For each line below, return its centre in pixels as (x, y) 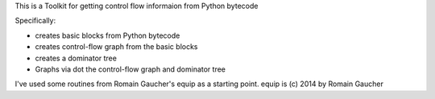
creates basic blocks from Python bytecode (108, 35)
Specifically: (35, 21)
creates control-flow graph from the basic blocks (116, 47)
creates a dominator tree (76, 58)
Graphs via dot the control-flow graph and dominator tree (130, 69)
